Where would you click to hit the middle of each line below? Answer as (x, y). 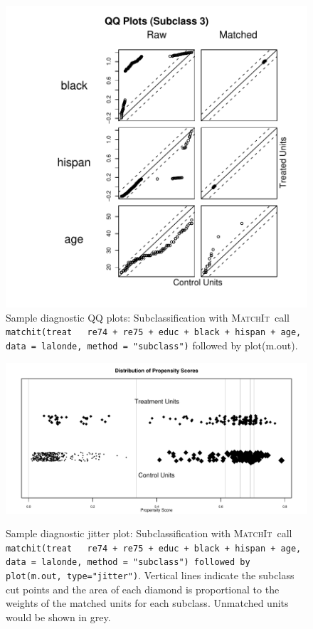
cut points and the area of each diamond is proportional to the (143, 589)
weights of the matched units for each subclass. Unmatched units (147, 603)
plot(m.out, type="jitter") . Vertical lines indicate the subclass (150, 575)
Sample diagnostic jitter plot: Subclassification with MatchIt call (149, 533)
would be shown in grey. (58, 617)
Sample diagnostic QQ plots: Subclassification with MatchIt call (148, 317)
